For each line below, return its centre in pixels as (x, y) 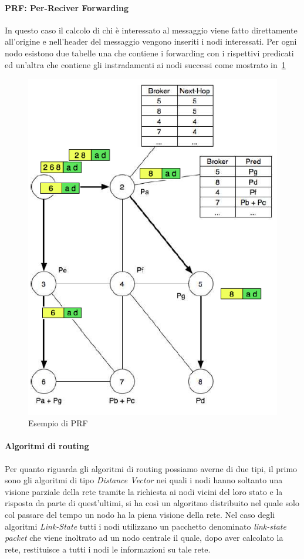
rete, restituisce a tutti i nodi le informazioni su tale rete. (108, 549)
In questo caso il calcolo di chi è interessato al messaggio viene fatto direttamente (151, 30)
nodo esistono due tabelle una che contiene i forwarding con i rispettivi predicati (149, 53)
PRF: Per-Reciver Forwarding (67, 7)
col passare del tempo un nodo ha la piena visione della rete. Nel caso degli (140, 514)
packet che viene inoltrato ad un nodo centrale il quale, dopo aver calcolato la (144, 538)
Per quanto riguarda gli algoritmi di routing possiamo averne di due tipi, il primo (151, 468)
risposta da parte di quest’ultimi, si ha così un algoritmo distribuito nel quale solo (152, 503)
